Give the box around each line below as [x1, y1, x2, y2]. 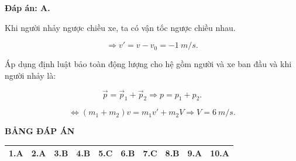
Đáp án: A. [5, 2, 50, 13]
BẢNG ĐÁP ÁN [5, 125, 75, 137]
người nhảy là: [5, 69, 56, 81]
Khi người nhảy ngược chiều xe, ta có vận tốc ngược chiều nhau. [5, 21, 236, 33]
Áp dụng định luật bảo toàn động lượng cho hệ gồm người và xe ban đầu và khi [5, 58, 292, 70]
